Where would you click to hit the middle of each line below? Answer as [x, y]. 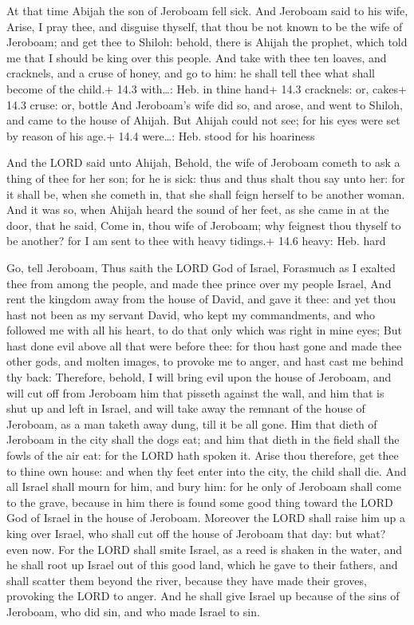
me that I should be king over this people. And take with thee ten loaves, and [197, 57]
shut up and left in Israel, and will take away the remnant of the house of [186, 408]
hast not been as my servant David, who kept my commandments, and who [191, 314]
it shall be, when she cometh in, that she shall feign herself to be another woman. [206, 194]
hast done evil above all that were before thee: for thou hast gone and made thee [204, 345]
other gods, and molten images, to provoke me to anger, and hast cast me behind [205, 361]
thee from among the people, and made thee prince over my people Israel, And [199, 283]
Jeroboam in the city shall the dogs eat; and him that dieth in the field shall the [203, 439]
